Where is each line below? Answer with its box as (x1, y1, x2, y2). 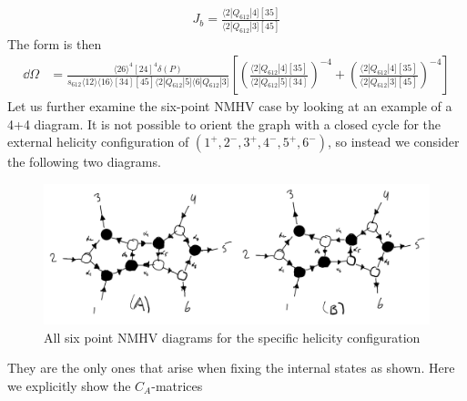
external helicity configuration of (7, 132, 189, 151)
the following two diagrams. (7, 152, 161, 171)
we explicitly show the (7, 375, 131, 395)
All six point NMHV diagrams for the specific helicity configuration (44, 327, 421, 346)
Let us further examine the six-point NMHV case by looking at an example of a (7, 97, 452, 116)
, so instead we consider (327, 132, 460, 151)
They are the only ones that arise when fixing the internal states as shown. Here (7, 358, 455, 377)
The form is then (7, 34, 102, 53)
